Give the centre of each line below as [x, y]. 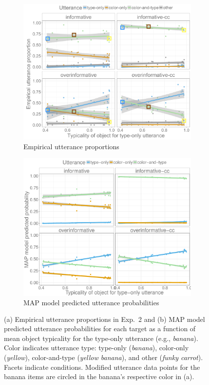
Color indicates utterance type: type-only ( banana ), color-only [96, 348]
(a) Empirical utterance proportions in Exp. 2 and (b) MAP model [104, 319]
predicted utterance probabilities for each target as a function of [100, 328]
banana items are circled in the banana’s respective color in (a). [99, 376]
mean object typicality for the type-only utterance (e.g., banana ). [101, 338]
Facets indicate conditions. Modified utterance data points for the [102, 367]
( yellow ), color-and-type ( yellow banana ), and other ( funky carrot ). [104, 357]
